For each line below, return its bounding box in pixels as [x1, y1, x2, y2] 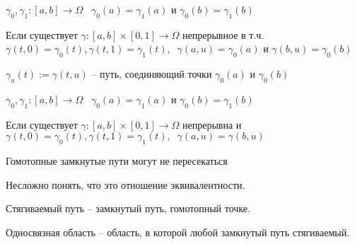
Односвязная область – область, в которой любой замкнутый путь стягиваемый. [6, 224, 350, 239]
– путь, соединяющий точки [91, 66, 212, 81]
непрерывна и [182, 117, 242, 132]
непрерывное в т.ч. [182, 27, 264, 42]
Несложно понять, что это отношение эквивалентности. [6, 177, 245, 192]
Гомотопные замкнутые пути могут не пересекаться [6, 153, 228, 168]
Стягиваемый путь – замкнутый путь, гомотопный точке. [6, 201, 250, 216]
